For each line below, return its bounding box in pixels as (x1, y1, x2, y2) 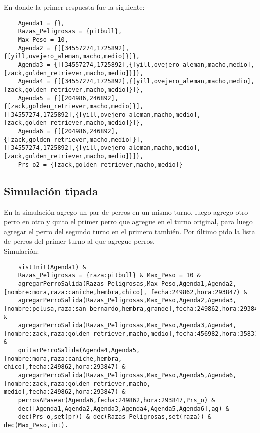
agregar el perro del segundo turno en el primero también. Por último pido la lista (4, 226, 255, 236)
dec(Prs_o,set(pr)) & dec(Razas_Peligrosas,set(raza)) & (18, 413, 212, 421)
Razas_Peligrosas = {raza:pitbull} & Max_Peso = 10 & (18, 272, 201, 279)
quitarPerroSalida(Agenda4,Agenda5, (18, 347, 140, 354)
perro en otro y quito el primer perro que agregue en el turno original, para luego (4, 216, 253, 227)
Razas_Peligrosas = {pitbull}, (18, 28, 122, 35)
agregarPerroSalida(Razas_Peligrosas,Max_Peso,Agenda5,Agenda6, (18, 372, 237, 379)
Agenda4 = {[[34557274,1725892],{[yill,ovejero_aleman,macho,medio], (18, 78, 255, 85)
